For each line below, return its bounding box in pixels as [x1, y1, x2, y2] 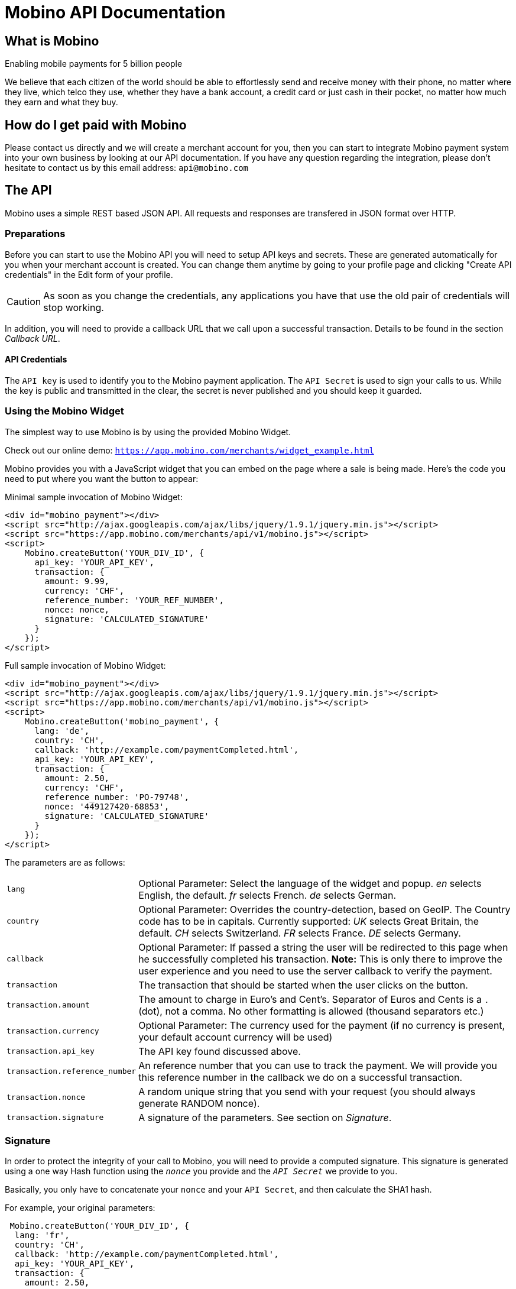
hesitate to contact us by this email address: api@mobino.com [5, 163, 249, 173]
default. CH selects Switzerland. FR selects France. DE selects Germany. [138, 927, 461, 939]
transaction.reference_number [7, 1067, 137, 1076]
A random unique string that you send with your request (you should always [138, 1085, 476, 1097]
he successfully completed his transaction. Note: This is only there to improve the [138, 953, 502, 965]
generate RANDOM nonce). [138, 1097, 260, 1109]
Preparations [5, 228, 66, 240]
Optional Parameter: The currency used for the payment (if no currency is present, [138, 1019, 505, 1031]
